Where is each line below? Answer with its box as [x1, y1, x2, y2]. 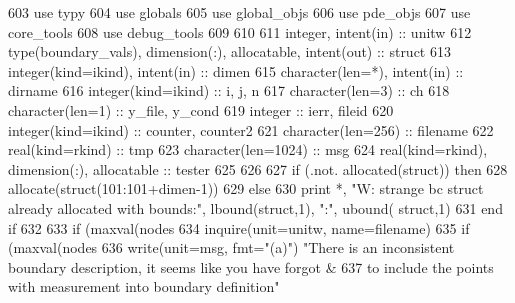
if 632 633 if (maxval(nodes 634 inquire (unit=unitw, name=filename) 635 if [8, 217, 470, 238]
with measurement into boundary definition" [8, 276, 280, 297]
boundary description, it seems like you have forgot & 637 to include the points [8, 256, 494, 277]
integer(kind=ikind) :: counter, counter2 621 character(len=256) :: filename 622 [8, 119, 494, 140]
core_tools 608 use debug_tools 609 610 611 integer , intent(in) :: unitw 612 [8, 21, 472, 42]
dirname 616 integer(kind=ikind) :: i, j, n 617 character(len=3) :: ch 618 [8, 80, 450, 101]
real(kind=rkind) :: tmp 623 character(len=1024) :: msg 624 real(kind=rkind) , [8, 139, 488, 160]
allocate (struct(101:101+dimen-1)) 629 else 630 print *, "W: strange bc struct [8, 178, 484, 199]
